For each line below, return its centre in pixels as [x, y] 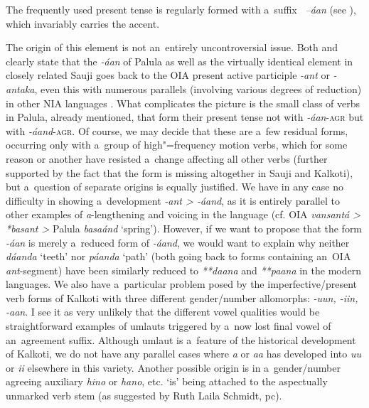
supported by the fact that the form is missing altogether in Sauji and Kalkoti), [180, 172]
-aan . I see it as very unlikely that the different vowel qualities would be [163, 312]
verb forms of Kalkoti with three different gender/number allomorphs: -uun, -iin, [182, 297]
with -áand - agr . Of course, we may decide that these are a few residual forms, [177, 130]
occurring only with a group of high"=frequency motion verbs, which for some [177, 145]
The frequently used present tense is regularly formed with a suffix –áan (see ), [181, 9]
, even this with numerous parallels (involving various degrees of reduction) [198, 88]
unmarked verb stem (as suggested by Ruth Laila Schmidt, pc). [144, 396]
